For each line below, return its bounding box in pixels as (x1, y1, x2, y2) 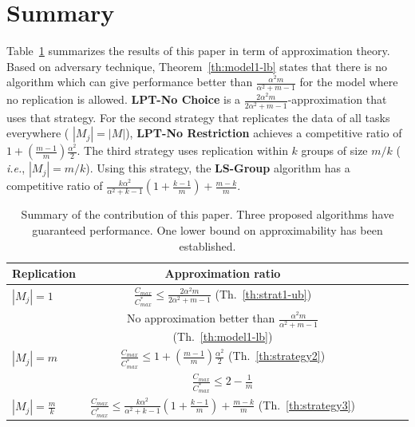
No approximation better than (127, 310, 275, 326)
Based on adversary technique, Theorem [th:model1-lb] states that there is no (6, 57, 388, 74)
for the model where (299, 73, 398, 90)
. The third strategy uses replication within (77, 142, 288, 159)
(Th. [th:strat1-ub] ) (215, 285, 312, 302)
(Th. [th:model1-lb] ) (172, 327, 273, 344)
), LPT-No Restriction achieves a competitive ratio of (125, 125, 402, 141)
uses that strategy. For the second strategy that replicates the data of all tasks (6, 109, 390, 125)
